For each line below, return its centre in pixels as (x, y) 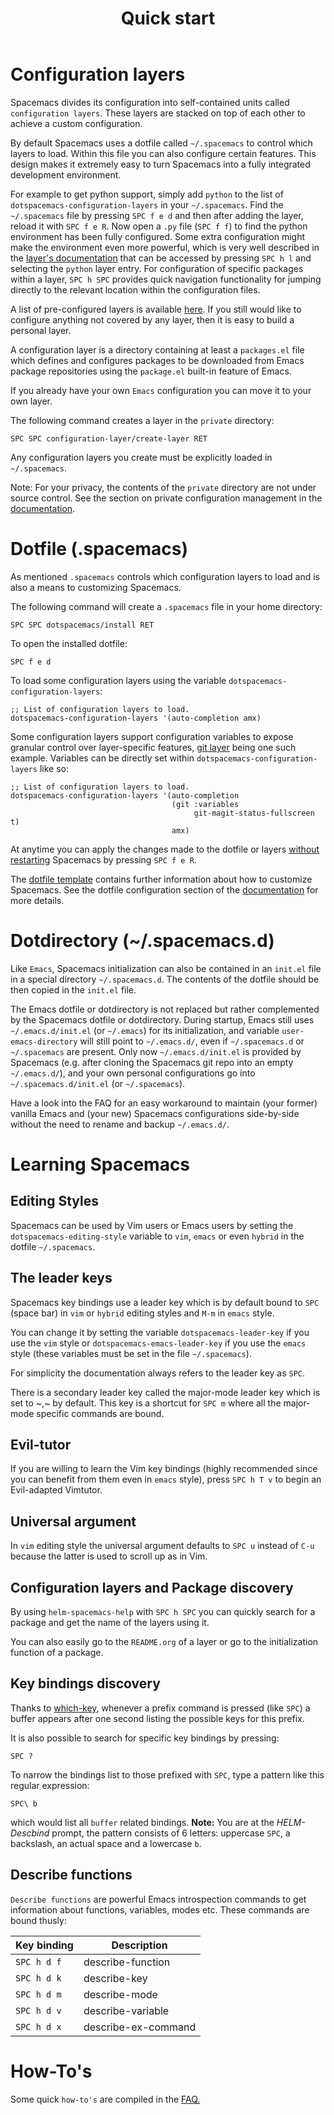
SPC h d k (38, 1978)
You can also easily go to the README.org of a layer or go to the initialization (164, 1642)
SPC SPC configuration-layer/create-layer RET (109, 438)
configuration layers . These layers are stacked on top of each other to (158, 113)
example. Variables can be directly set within (102, 758)
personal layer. (41, 330)
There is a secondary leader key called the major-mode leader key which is (165, 1392)
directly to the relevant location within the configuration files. (135, 289)
